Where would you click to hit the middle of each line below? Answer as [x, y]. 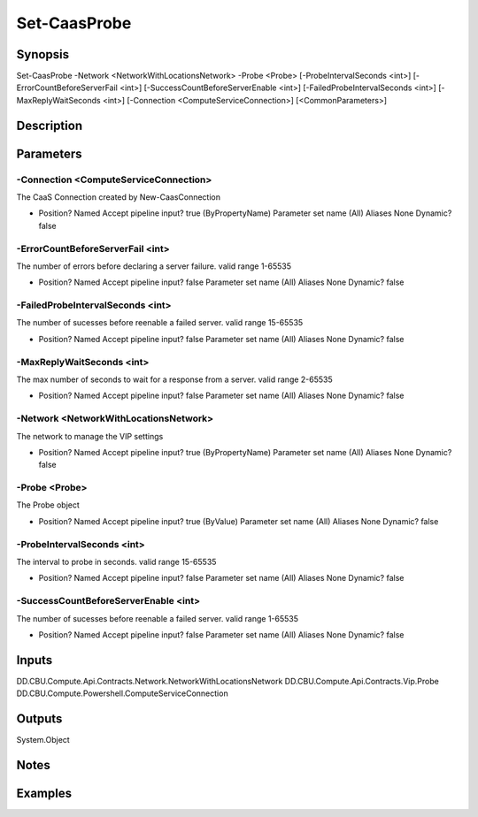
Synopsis [43, 54]
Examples [44, 793]
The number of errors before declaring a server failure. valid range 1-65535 [154, 266]
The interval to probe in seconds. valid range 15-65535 [116, 561]
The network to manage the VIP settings [90, 436]
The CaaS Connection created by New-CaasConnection [119, 197]
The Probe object [48, 505]
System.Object [43, 740]
